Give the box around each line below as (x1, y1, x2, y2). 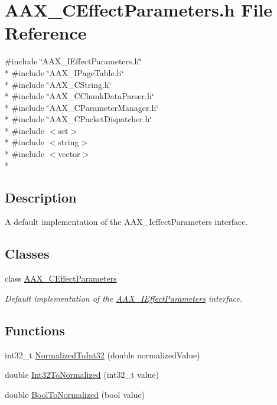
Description (5, 188, 77, 206)
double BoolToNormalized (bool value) (5, 388, 145, 400)
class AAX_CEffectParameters (5, 272, 117, 285)
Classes (5, 244, 50, 263)
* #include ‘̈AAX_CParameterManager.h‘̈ (5, 101, 159, 113)
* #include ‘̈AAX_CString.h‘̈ (5, 78, 112, 90)
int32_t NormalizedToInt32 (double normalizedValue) (5, 348, 200, 361)
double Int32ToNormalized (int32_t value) (5, 368, 159, 381)
